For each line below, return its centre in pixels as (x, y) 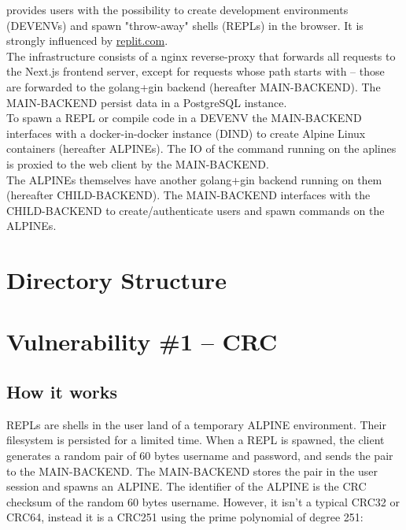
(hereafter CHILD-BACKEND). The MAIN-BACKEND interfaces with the (188, 195)
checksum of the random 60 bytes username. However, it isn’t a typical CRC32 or (203, 501)
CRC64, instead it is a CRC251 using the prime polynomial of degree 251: (185, 517)
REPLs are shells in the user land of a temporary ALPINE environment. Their (196, 424)
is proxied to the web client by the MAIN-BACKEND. (138, 163)
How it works (62, 392)
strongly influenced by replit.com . (87, 41)
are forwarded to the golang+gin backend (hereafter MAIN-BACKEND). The (194, 86)
